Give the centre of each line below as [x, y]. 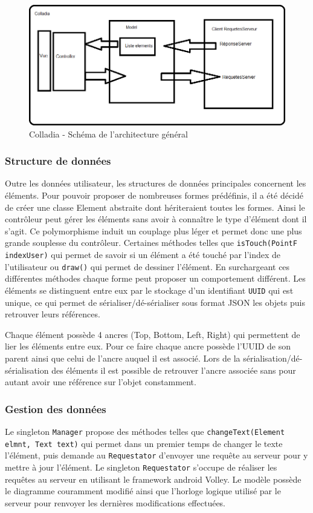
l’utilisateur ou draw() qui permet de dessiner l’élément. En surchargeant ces [147, 266]
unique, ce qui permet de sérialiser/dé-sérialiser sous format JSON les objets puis [155, 302]
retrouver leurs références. [53, 314]
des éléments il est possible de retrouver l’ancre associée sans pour [174, 370]
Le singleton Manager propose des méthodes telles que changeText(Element [145, 431]
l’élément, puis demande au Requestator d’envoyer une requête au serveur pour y [156, 455]
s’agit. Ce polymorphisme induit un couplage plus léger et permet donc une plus [153, 230]
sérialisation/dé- [273, 358]
